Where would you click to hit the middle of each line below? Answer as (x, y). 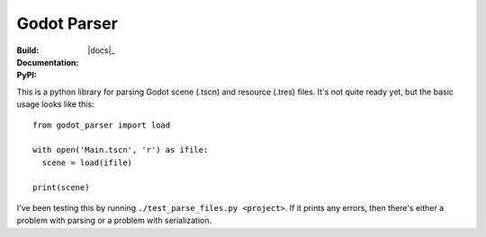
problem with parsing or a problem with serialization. (114, 221)
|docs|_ (102, 50)
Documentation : (48, 62)
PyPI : (27, 75)
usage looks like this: (55, 104)
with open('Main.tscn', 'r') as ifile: (121, 150)
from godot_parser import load (102, 125)
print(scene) (61, 188)
